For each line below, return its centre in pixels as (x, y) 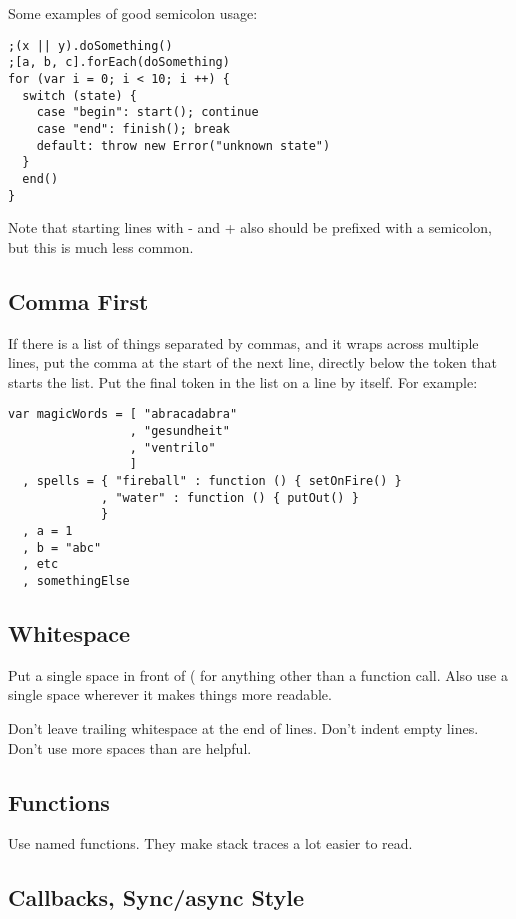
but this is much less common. (101, 246)
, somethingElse (76, 580)
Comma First (78, 300)
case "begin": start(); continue (147, 112)
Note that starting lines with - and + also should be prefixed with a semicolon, (250, 227)
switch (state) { (79, 95)
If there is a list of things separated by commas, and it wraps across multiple (243, 342)
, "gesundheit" (179, 430)
